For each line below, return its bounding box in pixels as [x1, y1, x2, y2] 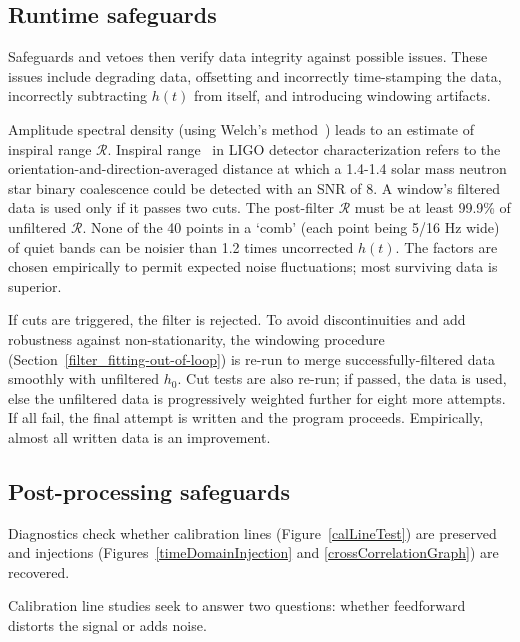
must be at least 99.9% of [354, 197, 511, 218]
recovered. [8, 561, 70, 582]
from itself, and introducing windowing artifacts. [193, 85, 491, 106]
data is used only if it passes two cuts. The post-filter [8, 197, 335, 218]
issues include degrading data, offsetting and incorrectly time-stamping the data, [8, 65, 502, 86]
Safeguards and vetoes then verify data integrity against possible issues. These [8, 46, 488, 67]
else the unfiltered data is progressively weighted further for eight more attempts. [8, 387, 506, 408]
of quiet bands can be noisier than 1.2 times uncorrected [8, 236, 354, 257]
